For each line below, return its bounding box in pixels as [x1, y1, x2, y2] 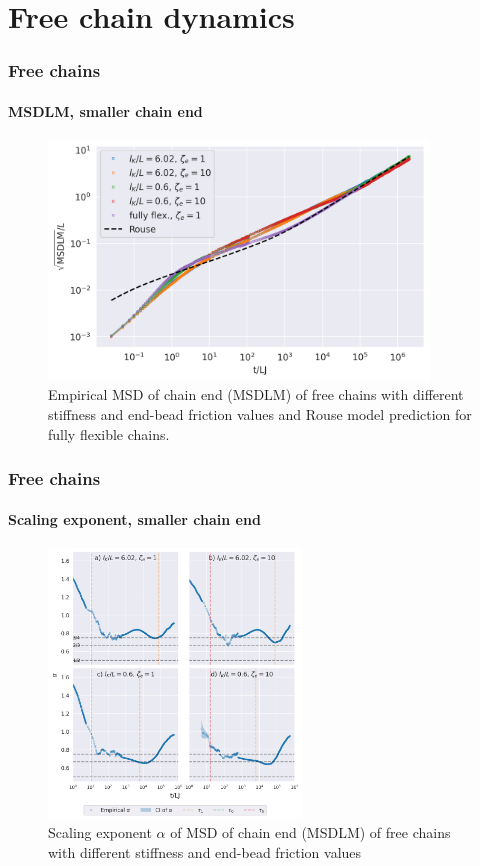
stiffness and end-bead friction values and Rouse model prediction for [48, 403, 472, 424]
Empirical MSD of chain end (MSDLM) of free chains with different [48, 384, 464, 405]
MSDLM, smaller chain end [8, 100, 203, 121]
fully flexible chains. [48, 423, 170, 444]
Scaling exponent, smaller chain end [8, 508, 261, 529]
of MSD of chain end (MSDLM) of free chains [170, 822, 451, 843]
